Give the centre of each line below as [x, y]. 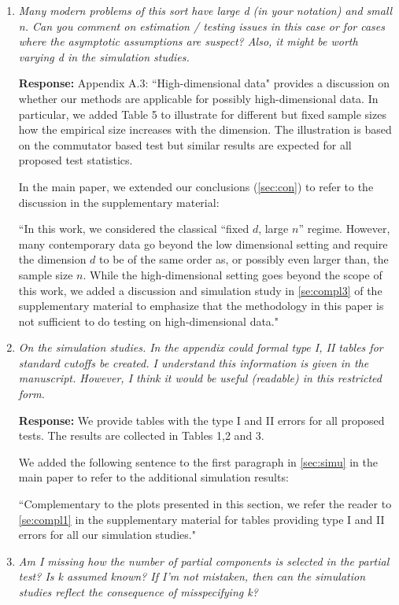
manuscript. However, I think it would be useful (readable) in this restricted [200, 378]
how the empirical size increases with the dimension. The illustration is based [205, 129]
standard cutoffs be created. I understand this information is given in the [194, 362]
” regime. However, [344, 229]
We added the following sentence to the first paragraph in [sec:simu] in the [198, 461]
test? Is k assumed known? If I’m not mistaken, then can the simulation [192, 576]
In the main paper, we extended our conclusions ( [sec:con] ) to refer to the [196, 186]
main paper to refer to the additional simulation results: [153, 477]
